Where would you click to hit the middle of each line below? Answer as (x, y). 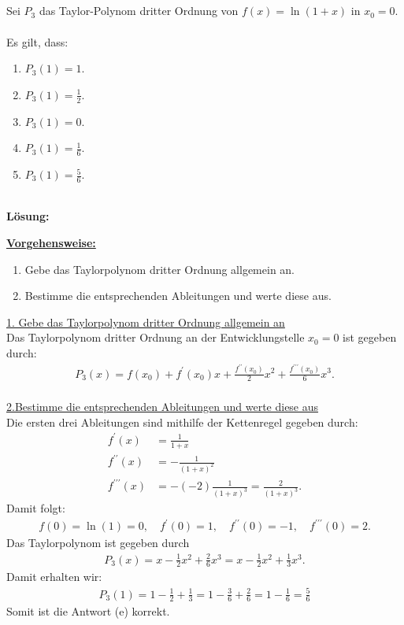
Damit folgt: (36, 508)
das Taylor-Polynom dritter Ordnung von (139, 11)
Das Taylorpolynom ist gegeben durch (98, 543)
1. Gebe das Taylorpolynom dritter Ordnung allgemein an (146, 322)
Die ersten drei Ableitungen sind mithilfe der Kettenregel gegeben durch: (182, 422)
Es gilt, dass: (37, 41)
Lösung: (28, 216)
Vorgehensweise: (51, 243)
